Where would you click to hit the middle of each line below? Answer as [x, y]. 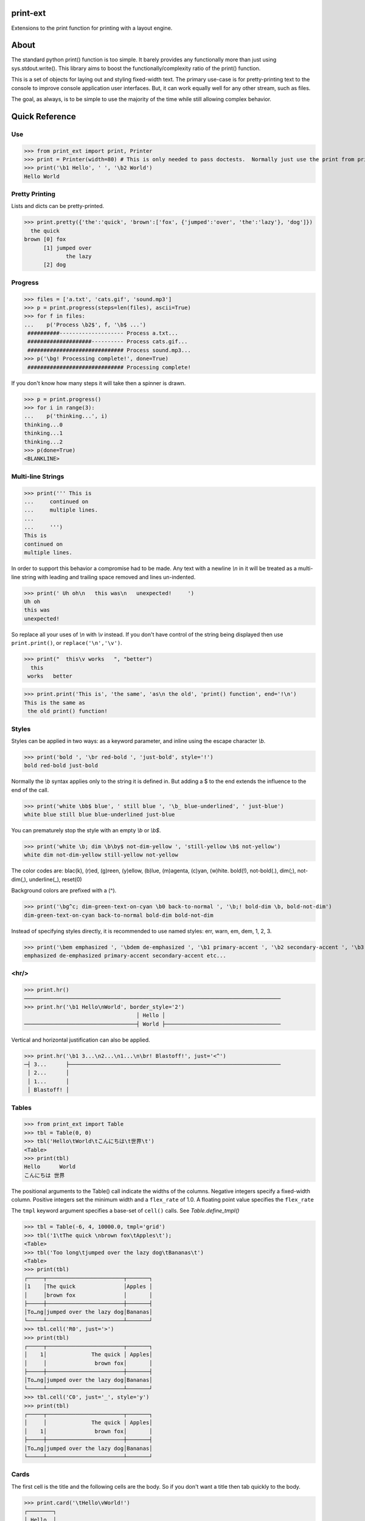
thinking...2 [43, 442]
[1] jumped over [68, 248]
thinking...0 [43, 425]
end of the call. [30, 790]
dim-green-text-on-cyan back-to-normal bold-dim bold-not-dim [119, 915]
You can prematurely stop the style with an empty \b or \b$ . [86, 830]
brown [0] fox [45, 239]
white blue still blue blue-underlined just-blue [99, 815]
